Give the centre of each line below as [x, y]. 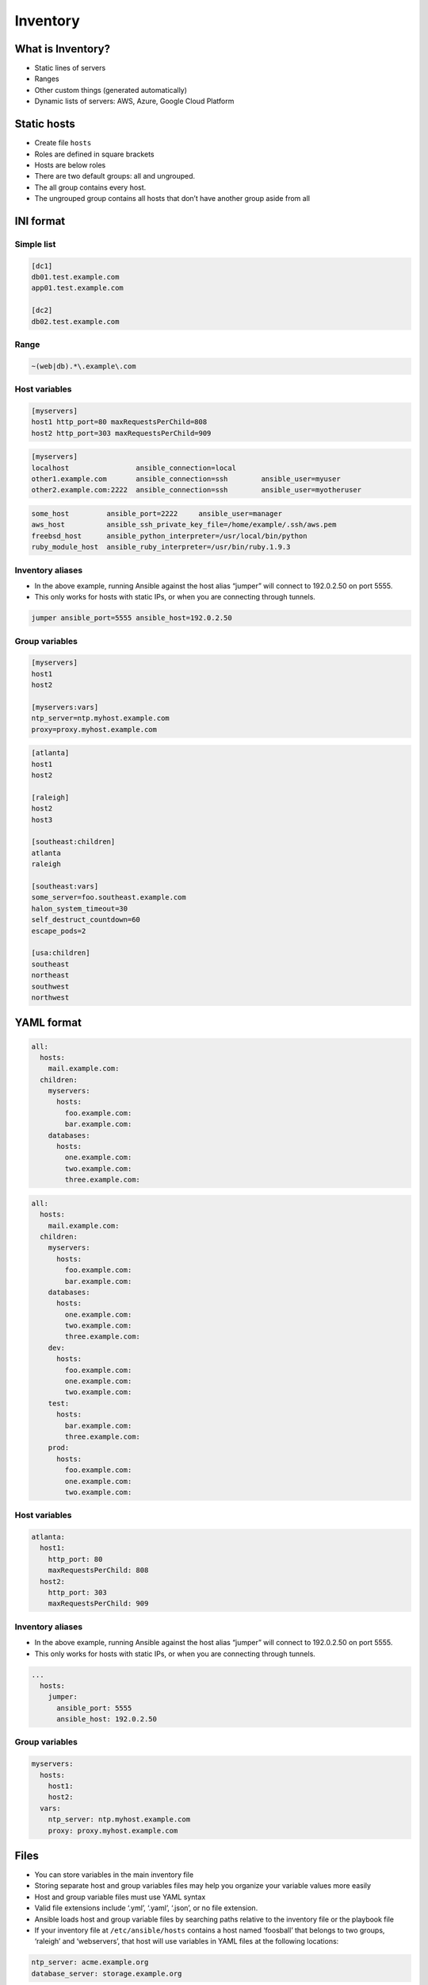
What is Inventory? [63, 49]
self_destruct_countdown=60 [86, 920]
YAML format [48, 1023]
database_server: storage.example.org [107, 1973]
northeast [50, 975]
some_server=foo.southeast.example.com [109, 898]
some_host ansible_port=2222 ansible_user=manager [157, 513]
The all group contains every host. [90, 187]
